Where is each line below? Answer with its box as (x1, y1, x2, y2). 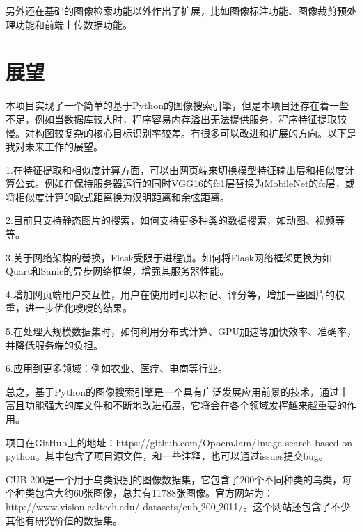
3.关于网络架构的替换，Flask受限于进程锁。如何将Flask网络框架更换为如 (6, 250, 332, 264)
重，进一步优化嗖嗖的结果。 (6, 300, 132, 315)
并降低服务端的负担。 (6, 337, 103, 352)
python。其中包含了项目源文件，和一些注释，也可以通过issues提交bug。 (6, 449, 329, 463)
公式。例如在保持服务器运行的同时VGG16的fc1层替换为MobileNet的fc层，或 (15, 176, 355, 191)
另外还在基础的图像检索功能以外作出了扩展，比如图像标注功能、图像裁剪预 (6, 3, 347, 17)
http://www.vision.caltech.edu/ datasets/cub (6, 499, 198, 513)
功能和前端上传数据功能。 (15, 17, 132, 31)
